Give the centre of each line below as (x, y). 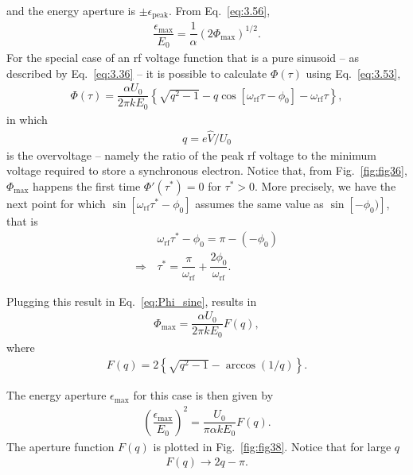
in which (27, 119)
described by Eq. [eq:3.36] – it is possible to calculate (137, 73)
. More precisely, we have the (325, 185)
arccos (241, 366)
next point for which (56, 203)
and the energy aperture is (71, 10)
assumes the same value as (259, 203)
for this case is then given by (203, 395)
